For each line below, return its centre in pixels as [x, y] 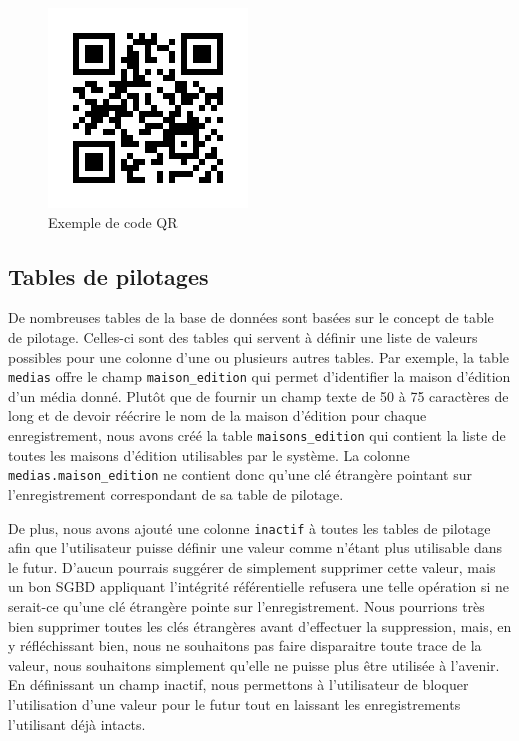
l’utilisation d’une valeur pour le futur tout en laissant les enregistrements [234, 703]
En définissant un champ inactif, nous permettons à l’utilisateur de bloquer [238, 684]
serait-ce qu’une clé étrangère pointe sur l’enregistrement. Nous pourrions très [246, 605]
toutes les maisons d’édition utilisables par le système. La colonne [209, 454]
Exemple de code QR [113, 221]
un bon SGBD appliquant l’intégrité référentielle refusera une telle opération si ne [259, 586]
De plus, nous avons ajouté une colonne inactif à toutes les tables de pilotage [249, 527]
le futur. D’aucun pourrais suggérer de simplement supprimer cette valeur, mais [252, 566]
